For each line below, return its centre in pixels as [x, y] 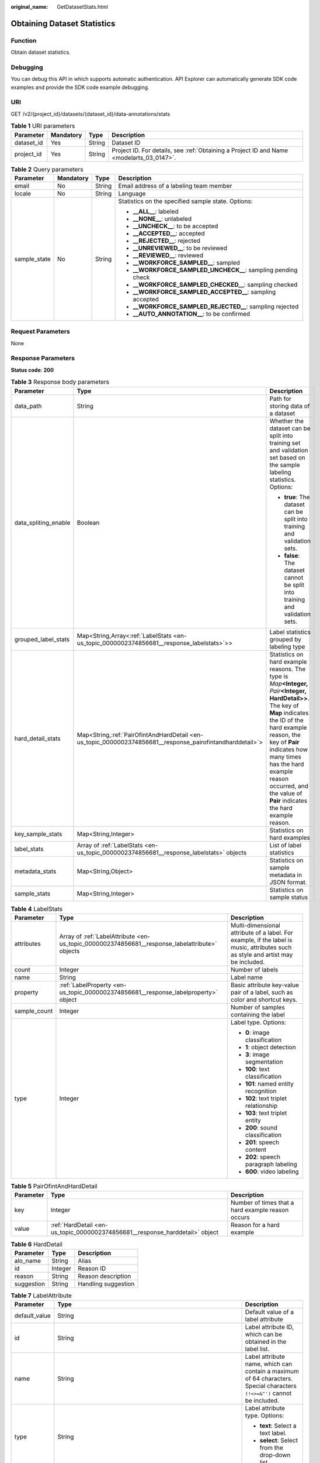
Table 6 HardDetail [36, 1244]
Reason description [105, 1276]
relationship [261, 1106]
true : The [297, 497]
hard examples [290, 837]
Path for [281, 399]
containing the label [258, 1014]
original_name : [29, 7]
